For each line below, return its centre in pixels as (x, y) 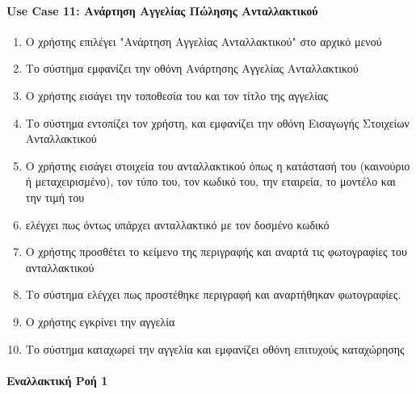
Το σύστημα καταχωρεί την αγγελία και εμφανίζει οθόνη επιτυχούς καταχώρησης (215, 348)
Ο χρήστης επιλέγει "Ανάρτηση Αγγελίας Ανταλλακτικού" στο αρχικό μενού (204, 41)
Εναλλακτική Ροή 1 (57, 380)
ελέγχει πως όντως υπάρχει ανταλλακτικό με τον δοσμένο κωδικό (177, 224)
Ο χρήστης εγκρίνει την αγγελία (100, 321)
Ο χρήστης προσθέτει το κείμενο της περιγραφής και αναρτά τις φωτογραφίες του (216, 251)
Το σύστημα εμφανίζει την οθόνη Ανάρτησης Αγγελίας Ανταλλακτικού (192, 68)
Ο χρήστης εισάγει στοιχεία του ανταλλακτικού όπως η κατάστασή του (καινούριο (218, 165)
